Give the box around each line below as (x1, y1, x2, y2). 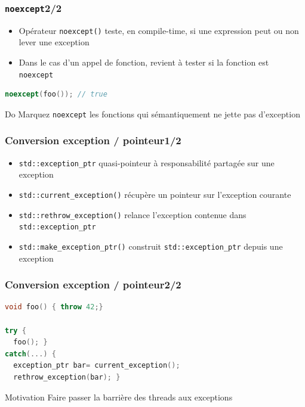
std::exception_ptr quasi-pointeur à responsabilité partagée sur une (19, 156, 275, 169)
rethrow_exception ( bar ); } (13, 373, 121, 381)
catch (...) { (5, 349, 56, 358)
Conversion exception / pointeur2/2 (5, 277, 181, 292)
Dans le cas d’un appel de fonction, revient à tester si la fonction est (19, 56, 269, 69)
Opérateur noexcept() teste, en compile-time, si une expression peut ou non (19, 24, 299, 36)
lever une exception (19, 36, 90, 48)
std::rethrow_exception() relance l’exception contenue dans (19, 208, 247, 220)
